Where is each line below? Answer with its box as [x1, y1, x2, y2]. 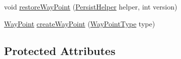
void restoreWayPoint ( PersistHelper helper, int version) [4, 1, 177, 11]
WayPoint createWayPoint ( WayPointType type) [4, 18, 155, 28]
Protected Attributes [4, 42, 116, 58]
